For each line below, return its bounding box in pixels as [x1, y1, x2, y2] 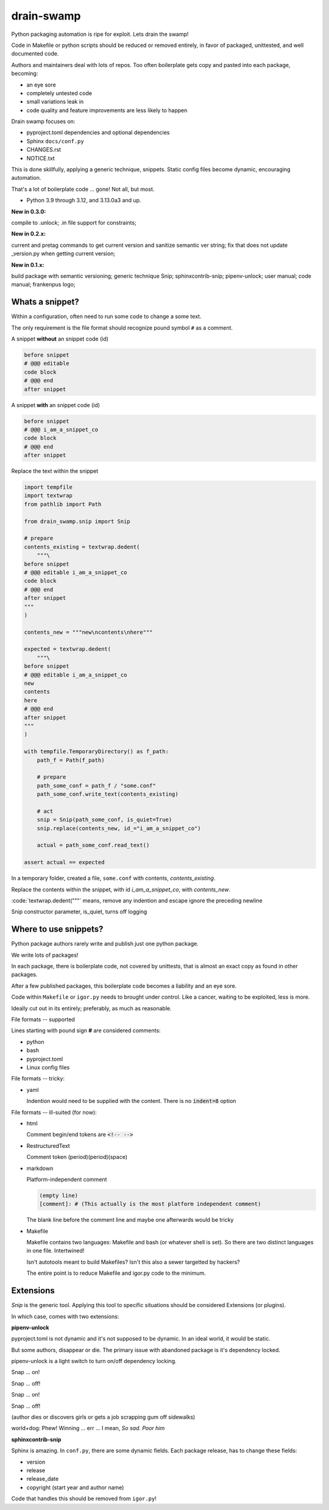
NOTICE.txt [26, 154, 55, 161]
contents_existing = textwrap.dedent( [24, 543, 140, 550]
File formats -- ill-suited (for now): [11, 1108, 97, 1116]
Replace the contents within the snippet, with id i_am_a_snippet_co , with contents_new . [11, 885, 231, 893]
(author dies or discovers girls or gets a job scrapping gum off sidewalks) [11, 1414, 196, 1421]
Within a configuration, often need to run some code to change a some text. [11, 313, 202, 320]
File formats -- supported [11, 1016, 76, 1023]
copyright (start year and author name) [26, 1484, 124, 1491]
